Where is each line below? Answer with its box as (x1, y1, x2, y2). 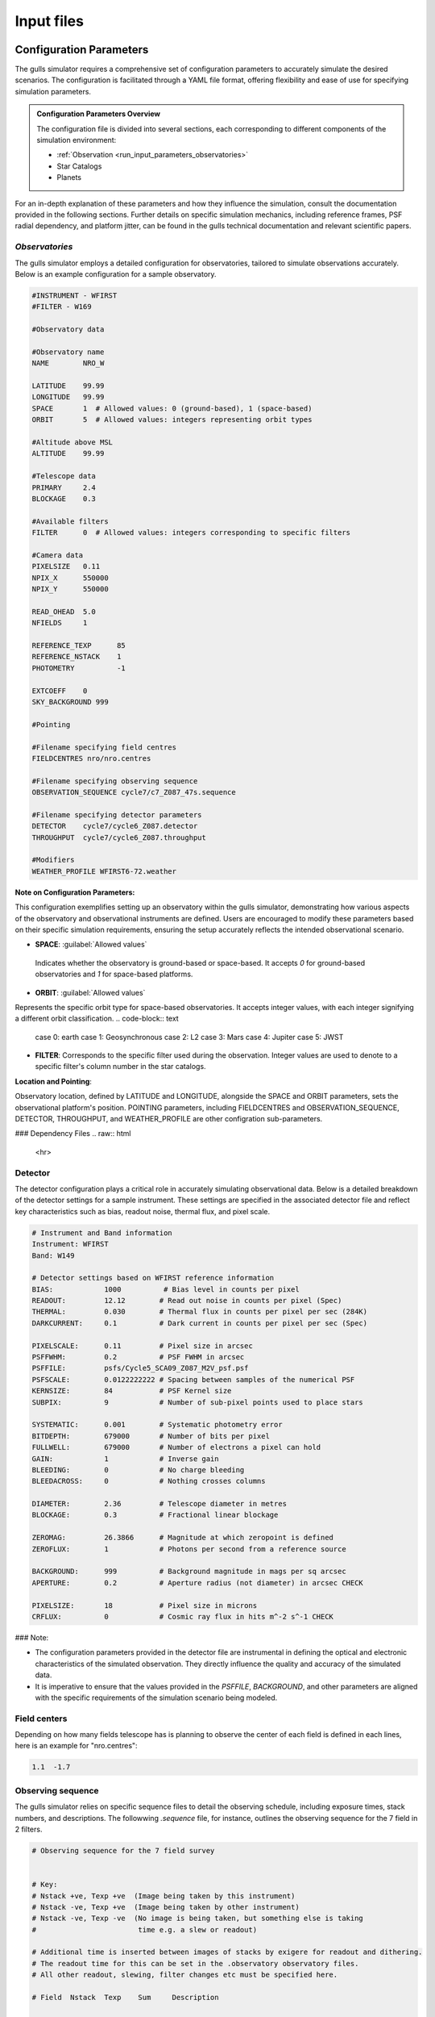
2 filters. (14, 1824, 43, 1834)
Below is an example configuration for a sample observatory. (14, 269, 217, 278)
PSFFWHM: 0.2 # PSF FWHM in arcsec (31, 1352, 245, 1362)
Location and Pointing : (14, 1076, 93, 1086)
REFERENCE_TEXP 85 (31, 641, 126, 649)
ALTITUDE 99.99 (31, 449, 105, 458)
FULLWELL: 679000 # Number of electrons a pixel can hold (31, 1443, 321, 1452)
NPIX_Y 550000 (31, 585, 109, 594)
